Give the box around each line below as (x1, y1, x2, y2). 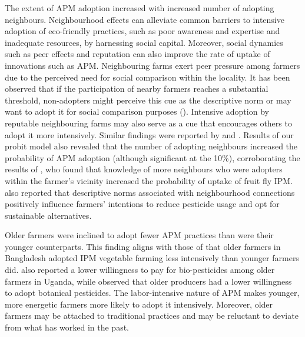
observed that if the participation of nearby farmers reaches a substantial (5, 82, 268, 95)
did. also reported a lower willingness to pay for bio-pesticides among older (5, 263, 275, 276)
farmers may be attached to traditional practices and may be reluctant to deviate (5, 309, 299, 322)
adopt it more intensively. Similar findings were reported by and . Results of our (5, 128, 294, 141)
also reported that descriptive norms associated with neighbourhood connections (5, 186, 295, 198)
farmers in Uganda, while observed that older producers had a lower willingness (5, 275, 292, 287)
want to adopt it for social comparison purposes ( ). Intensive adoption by (5, 105, 269, 118)
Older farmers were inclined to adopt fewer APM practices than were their (5, 229, 274, 241)
